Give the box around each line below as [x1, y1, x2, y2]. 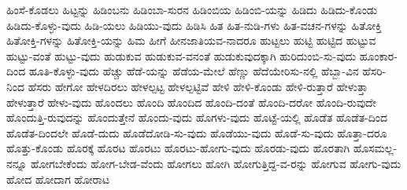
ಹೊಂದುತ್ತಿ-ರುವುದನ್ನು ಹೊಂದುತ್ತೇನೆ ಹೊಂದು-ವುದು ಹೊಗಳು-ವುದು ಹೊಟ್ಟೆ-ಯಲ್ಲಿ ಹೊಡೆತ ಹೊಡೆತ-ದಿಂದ [6, 109, 388, 126]
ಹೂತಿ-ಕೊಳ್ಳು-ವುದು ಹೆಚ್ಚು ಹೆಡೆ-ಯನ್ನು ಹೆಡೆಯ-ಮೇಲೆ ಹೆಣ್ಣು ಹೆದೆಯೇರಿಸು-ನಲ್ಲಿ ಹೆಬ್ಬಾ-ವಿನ [28, 63, 359, 79]
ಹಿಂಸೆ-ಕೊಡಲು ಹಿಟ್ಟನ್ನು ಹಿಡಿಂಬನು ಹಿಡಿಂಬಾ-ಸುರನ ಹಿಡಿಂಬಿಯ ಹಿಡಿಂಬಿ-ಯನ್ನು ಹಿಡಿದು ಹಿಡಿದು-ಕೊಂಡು [6, 2, 378, 17]
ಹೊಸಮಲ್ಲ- [353, 140, 398, 156]
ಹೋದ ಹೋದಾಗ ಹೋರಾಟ [6, 170, 110, 187]
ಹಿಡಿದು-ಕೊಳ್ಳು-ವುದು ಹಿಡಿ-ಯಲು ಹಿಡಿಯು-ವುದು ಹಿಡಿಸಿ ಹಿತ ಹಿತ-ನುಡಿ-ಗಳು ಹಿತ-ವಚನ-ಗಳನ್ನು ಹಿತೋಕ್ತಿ [6, 16, 382, 33]
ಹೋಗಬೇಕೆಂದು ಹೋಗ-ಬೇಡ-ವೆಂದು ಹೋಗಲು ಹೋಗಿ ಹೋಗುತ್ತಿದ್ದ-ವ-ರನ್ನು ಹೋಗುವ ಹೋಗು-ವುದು [31, 155, 401, 171]
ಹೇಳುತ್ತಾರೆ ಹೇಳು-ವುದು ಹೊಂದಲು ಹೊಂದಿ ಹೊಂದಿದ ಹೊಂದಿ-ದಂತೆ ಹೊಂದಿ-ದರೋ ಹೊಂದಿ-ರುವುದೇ [6, 93, 376, 110]
